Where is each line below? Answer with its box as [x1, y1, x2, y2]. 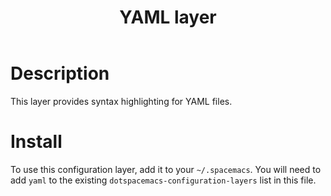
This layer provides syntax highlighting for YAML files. [10, 95, 233, 107]
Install [10, 131, 63, 153]
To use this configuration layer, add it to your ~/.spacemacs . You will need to [10, 163, 322, 175]
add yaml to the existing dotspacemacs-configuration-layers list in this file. [10, 174, 317, 186]
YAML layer [119, 6, 217, 29]
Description [10, 62, 110, 85]
